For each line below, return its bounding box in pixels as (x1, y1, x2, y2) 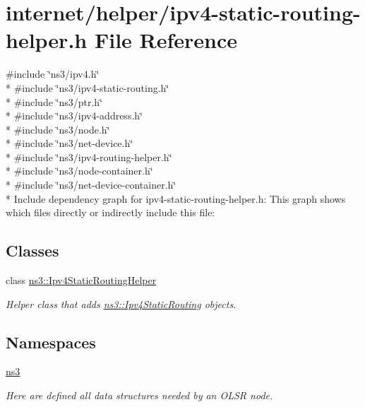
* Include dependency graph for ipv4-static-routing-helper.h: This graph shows (6, 191, 346, 206)
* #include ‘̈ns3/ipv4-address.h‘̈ (6, 108, 143, 123)
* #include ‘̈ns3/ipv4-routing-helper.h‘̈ (6, 149, 172, 164)
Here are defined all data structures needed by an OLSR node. (6, 388, 273, 403)
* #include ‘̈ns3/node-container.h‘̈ (6, 163, 153, 178)
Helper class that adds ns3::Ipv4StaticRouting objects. (6, 296, 237, 311)
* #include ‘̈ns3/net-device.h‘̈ (6, 136, 133, 151)
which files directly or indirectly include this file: (6, 205, 215, 220)
